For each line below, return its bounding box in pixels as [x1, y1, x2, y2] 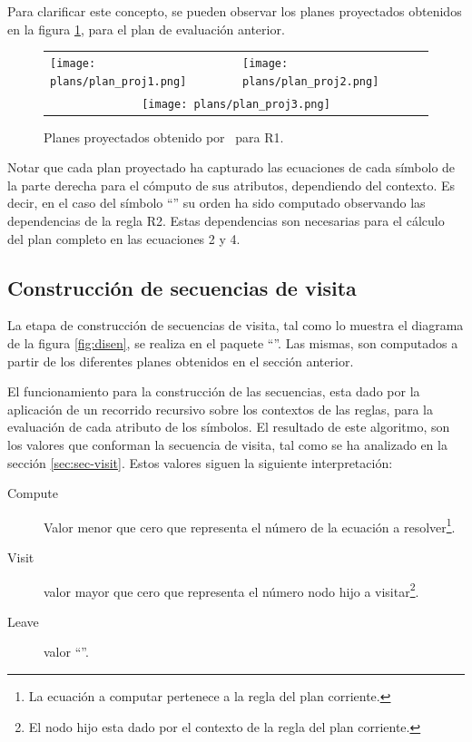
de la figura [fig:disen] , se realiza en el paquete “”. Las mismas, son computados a [7, 334, 458, 353]
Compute [7, 483, 58, 503]
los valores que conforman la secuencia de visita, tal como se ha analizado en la [7, 434, 447, 454]
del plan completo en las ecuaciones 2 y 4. [7, 229, 241, 248]
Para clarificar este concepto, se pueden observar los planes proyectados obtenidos [7, 2, 462, 20]
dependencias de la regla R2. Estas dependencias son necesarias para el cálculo [7, 211, 445, 230]
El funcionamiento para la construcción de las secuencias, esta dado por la [7, 382, 420, 401]
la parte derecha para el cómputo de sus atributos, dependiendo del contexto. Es [7, 175, 455, 194]
